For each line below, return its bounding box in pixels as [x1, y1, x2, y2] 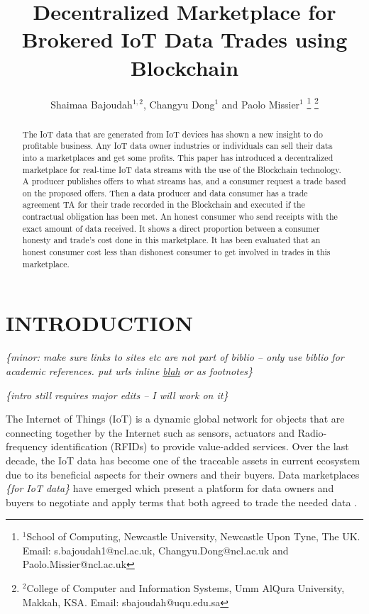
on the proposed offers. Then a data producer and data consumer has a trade [22, 186, 308, 199]
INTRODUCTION [6, 308, 194, 337]
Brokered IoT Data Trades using [21, 25, 348, 54]
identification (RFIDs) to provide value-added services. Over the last [50, 439, 349, 454]
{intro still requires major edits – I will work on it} [6, 387, 228, 402]
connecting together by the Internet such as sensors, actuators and [6, 425, 294, 440]
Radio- [297, 425, 327, 440]
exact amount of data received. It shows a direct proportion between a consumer [22, 222, 320, 234]
